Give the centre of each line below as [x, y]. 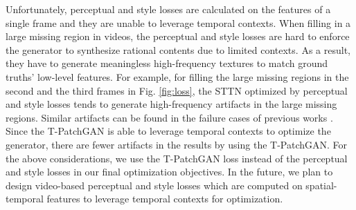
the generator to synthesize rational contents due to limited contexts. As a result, [178, 49]
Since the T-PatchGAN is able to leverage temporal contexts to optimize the [168, 131]
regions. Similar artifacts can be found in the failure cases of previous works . [169, 117]
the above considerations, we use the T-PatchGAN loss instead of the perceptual [177, 158]
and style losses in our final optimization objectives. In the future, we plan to [169, 172]
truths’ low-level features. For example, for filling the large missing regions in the [177, 76]
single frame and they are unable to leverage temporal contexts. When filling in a [178, 22]
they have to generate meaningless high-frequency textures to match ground [167, 63]
